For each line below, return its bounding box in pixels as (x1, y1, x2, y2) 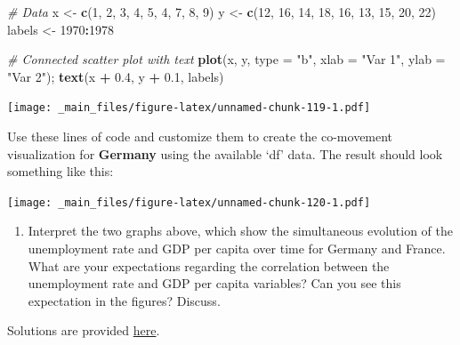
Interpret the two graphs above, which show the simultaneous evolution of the (28, 221, 453, 240)
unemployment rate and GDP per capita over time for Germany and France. (28, 239, 446, 258)
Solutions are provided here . (7, 321, 160, 340)
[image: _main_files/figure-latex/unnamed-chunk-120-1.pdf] (7, 196, 371, 209)
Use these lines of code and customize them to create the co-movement (7, 127, 393, 146)
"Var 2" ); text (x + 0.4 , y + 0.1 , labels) (7, 67, 224, 85)
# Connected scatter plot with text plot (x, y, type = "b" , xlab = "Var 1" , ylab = (7, 50, 446, 68)
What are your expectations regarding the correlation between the (28, 256, 390, 275)
